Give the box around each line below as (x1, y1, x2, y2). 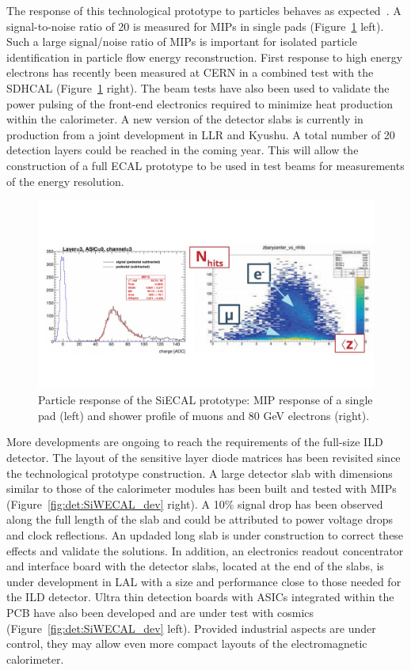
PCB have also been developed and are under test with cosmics (6, 604, 314, 620)
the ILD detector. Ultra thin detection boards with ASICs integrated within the (6, 589, 394, 605)
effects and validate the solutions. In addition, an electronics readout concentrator (6, 542, 404, 558)
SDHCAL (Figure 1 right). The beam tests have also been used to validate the (6, 79, 390, 96)
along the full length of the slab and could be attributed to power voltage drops (6, 511, 393, 528)
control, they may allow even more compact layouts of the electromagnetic (6, 635, 367, 652)
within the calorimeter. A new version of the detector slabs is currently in (6, 111, 363, 127)
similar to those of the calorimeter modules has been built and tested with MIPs (6, 480, 397, 497)
